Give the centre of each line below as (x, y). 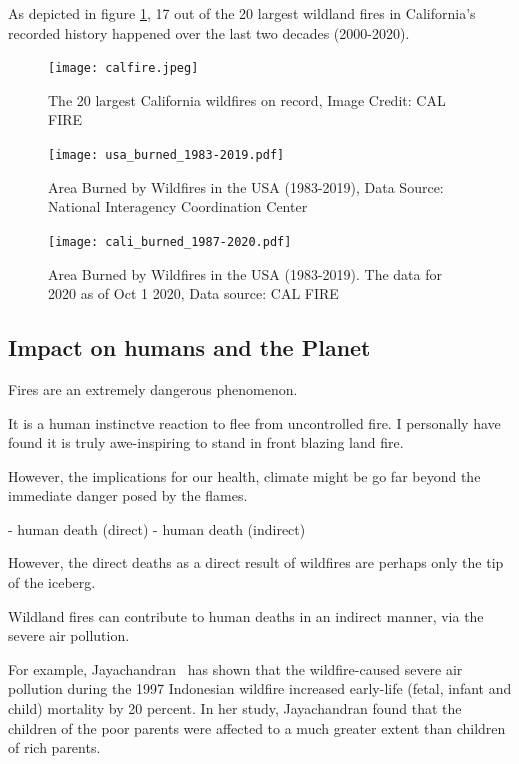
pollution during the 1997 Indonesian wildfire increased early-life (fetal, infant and (260, 688)
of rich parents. (54, 747)
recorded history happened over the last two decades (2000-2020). (209, 32)
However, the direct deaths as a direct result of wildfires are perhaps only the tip (256, 562)
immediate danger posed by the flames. (128, 495)
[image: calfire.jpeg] (123, 68)
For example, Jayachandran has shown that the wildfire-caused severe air (235, 668)
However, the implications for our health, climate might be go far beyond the (244, 475)
